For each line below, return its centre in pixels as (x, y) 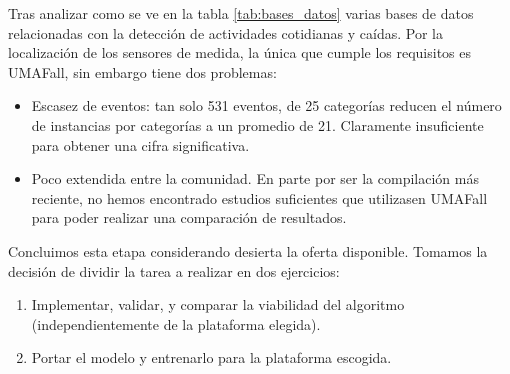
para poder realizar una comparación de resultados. (189, 217)
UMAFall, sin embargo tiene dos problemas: (142, 71)
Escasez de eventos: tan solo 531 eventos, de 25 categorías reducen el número (266, 105)
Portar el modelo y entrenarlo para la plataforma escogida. (211, 357)
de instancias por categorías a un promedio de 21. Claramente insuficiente (257, 124)
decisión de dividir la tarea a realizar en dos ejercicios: (174, 270)
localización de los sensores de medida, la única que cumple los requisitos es (240, 52)
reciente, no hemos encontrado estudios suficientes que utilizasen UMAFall (259, 197)
